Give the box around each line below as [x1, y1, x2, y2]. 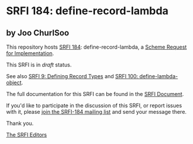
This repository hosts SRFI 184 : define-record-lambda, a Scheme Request [6, 43, 187, 50]
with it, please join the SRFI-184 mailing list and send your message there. [6, 108, 187, 115]
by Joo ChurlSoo [6, 28, 69, 38]
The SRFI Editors [6, 132, 48, 138]
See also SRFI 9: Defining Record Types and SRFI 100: [6, 73, 138, 79]
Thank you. [6, 120, 34, 127]
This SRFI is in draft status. [6, 61, 72, 68]
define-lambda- [139, 73, 178, 79]
